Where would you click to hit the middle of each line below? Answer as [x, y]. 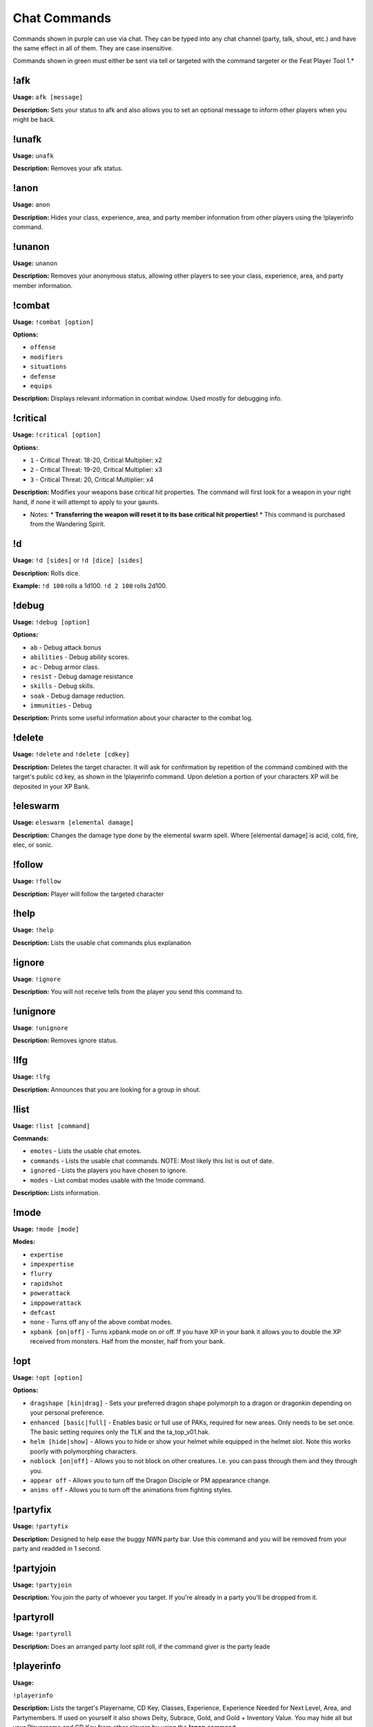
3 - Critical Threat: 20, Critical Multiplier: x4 [92, 479]
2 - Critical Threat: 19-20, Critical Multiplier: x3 [96, 470]
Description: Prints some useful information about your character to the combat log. [133, 718]
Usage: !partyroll [42, 1634]
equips [41, 386]
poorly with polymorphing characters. [84, 1451]
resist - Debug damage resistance [82, 676]
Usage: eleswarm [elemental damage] [73, 823]
